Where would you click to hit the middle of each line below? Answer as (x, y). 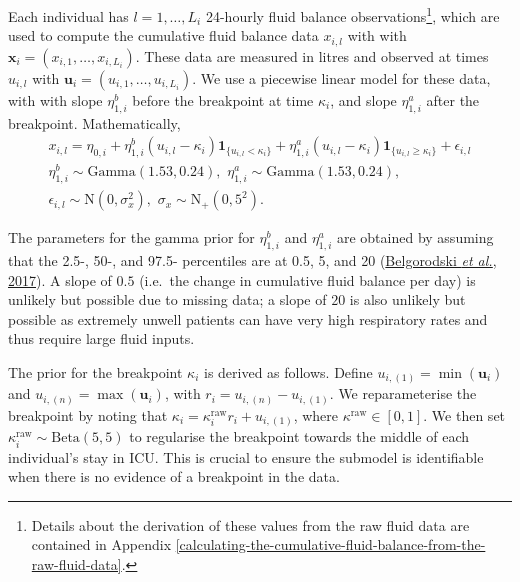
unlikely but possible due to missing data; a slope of (167, 299)
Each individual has (68, 15)
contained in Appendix (101, 544)
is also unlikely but (407, 299)
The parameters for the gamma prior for (131, 237)
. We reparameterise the (403, 393)
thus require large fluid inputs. (101, 338)
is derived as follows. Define (288, 371)
